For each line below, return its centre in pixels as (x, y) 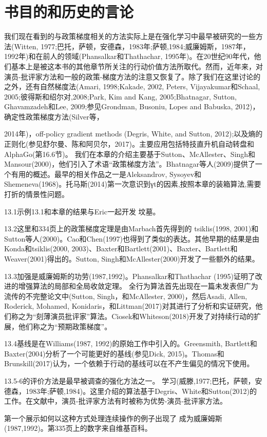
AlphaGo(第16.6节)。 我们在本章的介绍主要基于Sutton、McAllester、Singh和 (130, 154)
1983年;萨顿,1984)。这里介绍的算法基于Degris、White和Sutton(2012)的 (141, 391)
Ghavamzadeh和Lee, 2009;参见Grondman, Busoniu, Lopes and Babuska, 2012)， (132, 106)
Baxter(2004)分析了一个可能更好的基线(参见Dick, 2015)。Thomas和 (114, 353)
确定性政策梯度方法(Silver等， (54, 116)
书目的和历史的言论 (69, 12)
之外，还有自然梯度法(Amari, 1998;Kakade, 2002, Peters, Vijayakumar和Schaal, (132, 86)
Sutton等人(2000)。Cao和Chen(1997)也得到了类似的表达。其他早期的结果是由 (132, 238)
